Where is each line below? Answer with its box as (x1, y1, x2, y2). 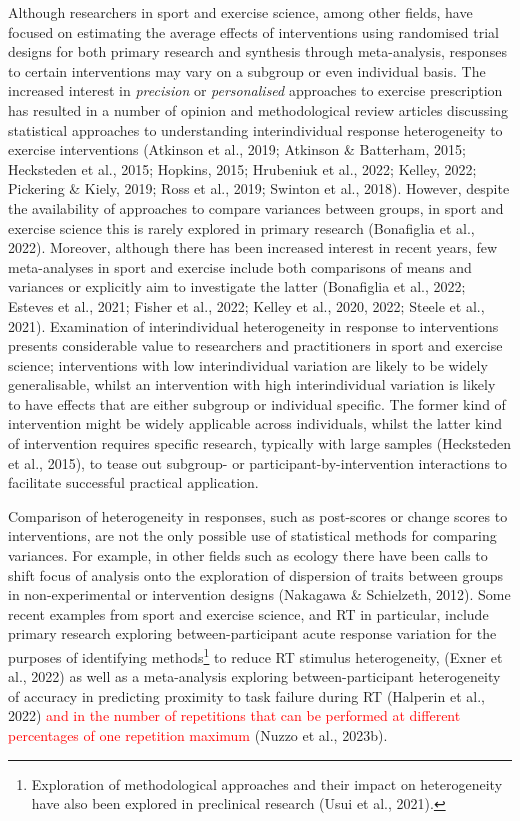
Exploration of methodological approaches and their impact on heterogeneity (31, 773, 503, 794)
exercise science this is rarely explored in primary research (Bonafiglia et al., (8, 217, 475, 238)
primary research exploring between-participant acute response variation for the (8, 623, 497, 644)
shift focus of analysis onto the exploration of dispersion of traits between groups (8, 564, 504, 585)
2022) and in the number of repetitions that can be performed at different (8, 705, 461, 726)
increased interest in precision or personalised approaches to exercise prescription (8, 80, 503, 101)
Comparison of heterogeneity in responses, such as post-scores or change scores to (8, 505, 508, 526)
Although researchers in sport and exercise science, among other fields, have (8, 2, 473, 22)
